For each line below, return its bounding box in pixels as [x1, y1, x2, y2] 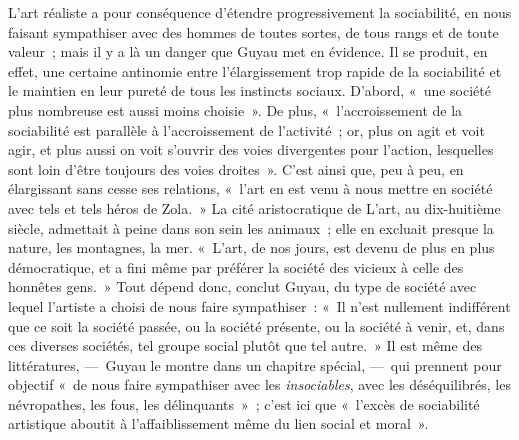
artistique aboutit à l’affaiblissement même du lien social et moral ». [8, 413, 429, 434]
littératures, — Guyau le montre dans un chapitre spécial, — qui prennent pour [8, 354, 502, 375]
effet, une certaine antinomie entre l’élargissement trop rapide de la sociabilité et [8, 60, 502, 81]
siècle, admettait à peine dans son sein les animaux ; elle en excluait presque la [8, 217, 494, 238]
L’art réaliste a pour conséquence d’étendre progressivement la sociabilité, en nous [8, 2, 512, 22]
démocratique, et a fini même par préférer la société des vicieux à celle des [8, 256, 464, 277]
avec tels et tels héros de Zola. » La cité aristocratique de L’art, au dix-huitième [8, 197, 501, 218]
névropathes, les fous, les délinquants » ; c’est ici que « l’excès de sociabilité [8, 393, 480, 414]
